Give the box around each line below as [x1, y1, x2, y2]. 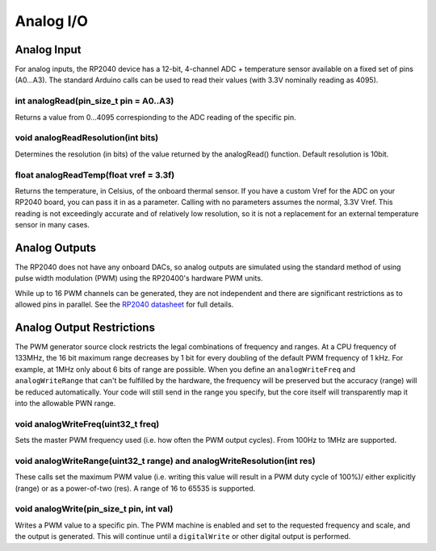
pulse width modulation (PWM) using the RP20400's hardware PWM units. [15, 273, 263, 283]
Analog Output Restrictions [15, 320, 155, 334]
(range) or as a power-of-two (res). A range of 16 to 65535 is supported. [15, 483, 256, 493]
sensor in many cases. [15, 220, 90, 230]
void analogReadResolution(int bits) [15, 132, 159, 144]
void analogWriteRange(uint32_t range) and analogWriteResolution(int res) [15, 455, 316, 466]
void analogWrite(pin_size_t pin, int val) [15, 503, 174, 515]
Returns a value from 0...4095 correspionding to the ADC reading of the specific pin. [15, 112, 296, 122]
